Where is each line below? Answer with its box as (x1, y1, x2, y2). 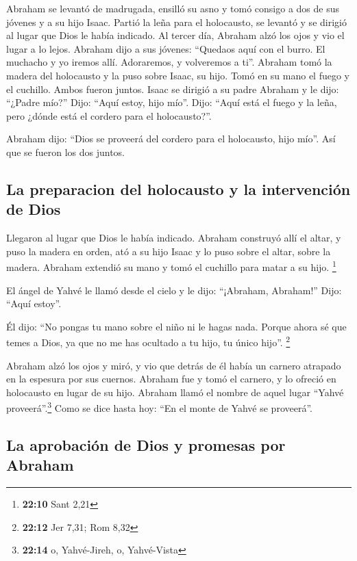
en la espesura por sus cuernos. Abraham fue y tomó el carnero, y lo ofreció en (6, 371, 336, 386)
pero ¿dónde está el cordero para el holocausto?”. (6, 108, 212, 122)
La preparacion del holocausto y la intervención (6, 178, 351, 199)
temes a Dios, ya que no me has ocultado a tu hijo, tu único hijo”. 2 (6, 333, 291, 349)
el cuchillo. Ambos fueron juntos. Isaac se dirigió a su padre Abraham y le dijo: (6, 81, 339, 96)
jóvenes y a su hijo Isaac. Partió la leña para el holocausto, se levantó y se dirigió (6, 14, 347, 29)
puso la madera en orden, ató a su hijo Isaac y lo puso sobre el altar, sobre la (6, 244, 331, 258)
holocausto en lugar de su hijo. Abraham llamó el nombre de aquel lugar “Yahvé (6, 384, 344, 399)
